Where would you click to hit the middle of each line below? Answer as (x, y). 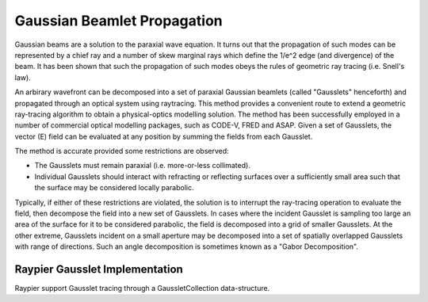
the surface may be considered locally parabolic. (114, 188)
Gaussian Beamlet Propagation (119, 21)
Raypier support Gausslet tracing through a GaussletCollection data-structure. (142, 289)
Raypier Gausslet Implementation (99, 269)
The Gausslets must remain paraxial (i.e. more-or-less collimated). (143, 166)
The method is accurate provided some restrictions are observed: (122, 151)
